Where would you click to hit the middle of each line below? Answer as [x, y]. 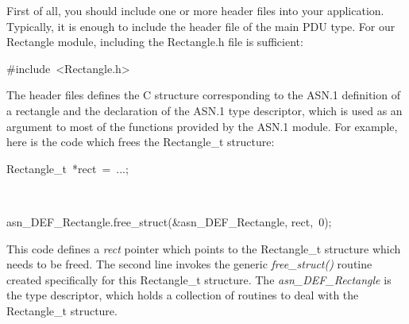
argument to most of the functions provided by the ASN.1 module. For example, [202, 126]
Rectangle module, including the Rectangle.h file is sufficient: [155, 42]
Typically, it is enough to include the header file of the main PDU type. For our [201, 26]
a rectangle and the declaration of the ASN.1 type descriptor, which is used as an [204, 110]
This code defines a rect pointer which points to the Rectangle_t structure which [204, 248]
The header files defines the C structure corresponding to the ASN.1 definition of [203, 95]
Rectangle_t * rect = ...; [68, 168]
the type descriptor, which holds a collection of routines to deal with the [183, 295]
